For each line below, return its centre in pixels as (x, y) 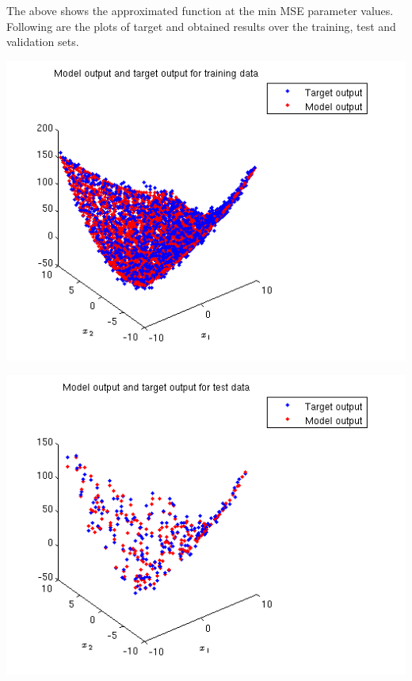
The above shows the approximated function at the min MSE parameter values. (200, 10)
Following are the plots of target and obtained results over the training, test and (201, 26)
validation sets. (43, 42)
